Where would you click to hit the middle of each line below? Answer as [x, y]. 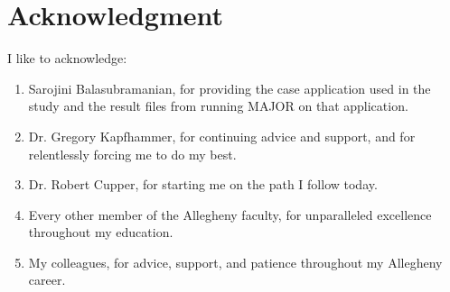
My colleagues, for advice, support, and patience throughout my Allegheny [235, 262]
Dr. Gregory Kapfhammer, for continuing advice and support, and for [222, 136]
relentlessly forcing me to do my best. [132, 154]
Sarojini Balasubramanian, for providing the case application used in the [230, 88]
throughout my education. [101, 232]
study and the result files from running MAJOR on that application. [218, 106]
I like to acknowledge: [67, 58]
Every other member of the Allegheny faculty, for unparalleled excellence [230, 214]
